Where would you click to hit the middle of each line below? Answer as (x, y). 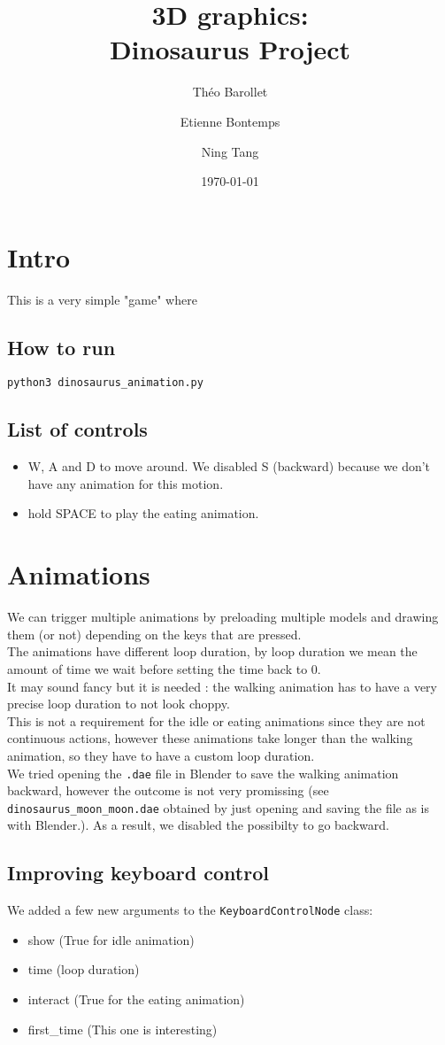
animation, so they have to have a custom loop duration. (161, 755)
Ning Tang (230, 151)
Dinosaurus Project (230, 49)
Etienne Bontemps (230, 121)
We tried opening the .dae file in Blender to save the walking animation (203, 773)
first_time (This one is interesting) (123, 1029)
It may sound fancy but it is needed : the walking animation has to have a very (222, 686)
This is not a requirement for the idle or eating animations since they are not (216, 720)
